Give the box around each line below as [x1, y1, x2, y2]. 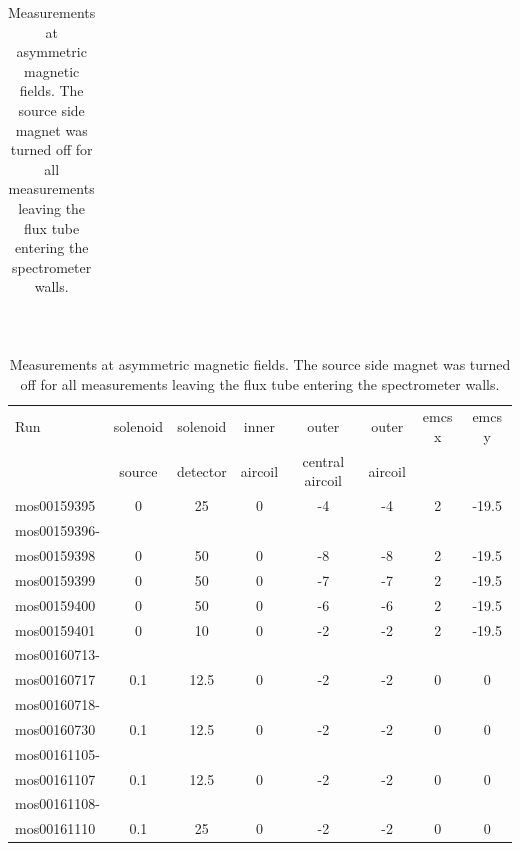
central [302, 450, 345, 471]
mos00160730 [15, 718, 96, 739]
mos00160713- [15, 644, 100, 665]
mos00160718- [15, 694, 100, 715]
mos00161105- [15, 743, 100, 764]
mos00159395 [15, 495, 96, 516]
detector [176, 460, 227, 481]
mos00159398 [15, 545, 96, 565]
